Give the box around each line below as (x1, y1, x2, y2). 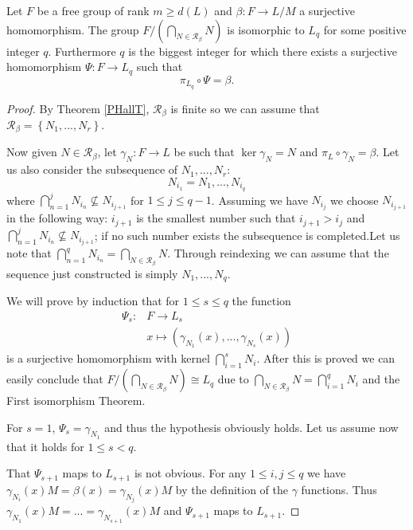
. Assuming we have (211, 191, 308, 208)
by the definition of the (175, 481, 288, 497)
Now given (6, 143, 57, 160)
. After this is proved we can (256, 350, 395, 367)
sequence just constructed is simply (6, 265, 178, 281)
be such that (173, 143, 235, 160)
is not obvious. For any (134, 465, 247, 481)
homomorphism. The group (6, 21, 139, 37)
